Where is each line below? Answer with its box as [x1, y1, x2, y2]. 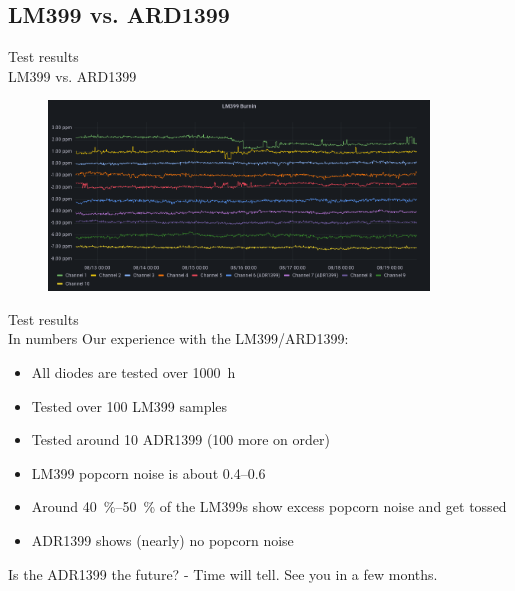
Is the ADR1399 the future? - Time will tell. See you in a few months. [8, 563, 438, 584]
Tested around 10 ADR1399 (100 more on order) [31, 429, 330, 450]
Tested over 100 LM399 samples [31, 395, 228, 416]
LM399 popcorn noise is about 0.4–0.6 [31, 462, 266, 483]
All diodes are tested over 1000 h [31, 361, 236, 382]
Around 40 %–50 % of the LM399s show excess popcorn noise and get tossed [31, 496, 507, 517]
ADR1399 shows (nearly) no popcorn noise [31, 529, 294, 550]
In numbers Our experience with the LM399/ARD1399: [8, 328, 349, 349]
